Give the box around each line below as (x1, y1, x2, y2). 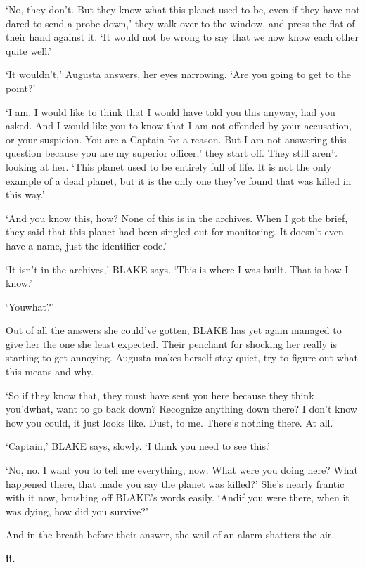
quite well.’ (6, 43, 51, 58)
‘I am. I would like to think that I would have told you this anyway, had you (6, 104, 335, 119)
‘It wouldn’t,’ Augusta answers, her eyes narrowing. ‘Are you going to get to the (6, 67, 351, 82)
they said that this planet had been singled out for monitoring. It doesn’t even (6, 224, 344, 239)
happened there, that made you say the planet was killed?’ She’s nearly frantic (6, 476, 345, 491)
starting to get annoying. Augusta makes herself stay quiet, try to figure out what (6, 350, 359, 365)
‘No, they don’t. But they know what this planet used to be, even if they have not (6, 2, 360, 16)
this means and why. (6, 364, 94, 379)
